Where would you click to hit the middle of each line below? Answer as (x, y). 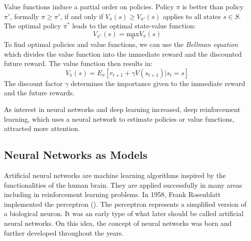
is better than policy (213, 6)
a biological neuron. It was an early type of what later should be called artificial (124, 213)
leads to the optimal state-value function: (134, 26)
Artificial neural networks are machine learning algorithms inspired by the (115, 175)
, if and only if (82, 16)
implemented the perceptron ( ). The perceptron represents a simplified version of (125, 204)
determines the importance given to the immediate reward (158, 83)
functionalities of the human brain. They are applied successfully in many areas (123, 185)
